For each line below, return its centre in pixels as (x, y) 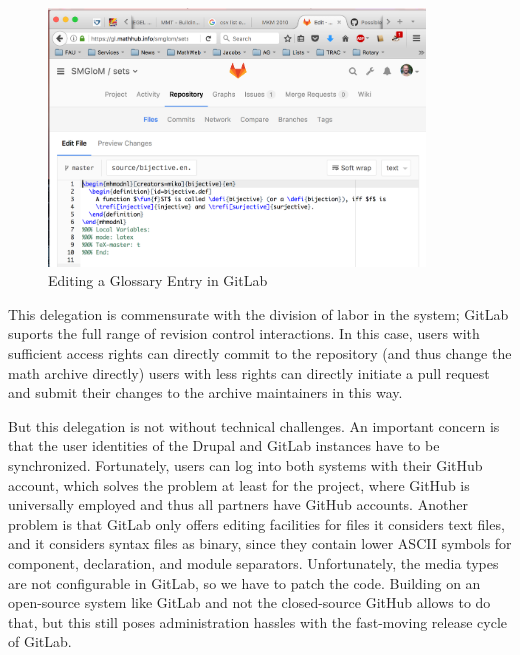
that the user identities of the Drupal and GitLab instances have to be (224, 445)
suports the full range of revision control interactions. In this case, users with (244, 333)
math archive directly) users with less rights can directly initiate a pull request (249, 372)
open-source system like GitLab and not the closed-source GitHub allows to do (249, 602)
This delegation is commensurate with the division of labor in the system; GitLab (258, 313)
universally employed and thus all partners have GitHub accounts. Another (238, 504)
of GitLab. (40, 641)
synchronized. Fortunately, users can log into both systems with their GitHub (245, 464)
